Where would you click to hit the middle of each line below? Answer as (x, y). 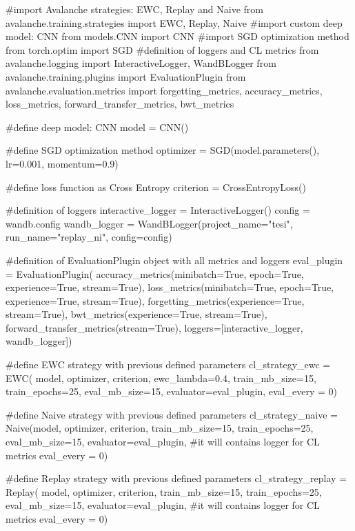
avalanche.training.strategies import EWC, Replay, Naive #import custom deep (174, 22)
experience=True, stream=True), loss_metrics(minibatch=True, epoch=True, (170, 287)
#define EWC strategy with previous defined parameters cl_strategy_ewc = (168, 364)
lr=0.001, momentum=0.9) (62, 163)
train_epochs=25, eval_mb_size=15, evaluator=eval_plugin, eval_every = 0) (171, 391)
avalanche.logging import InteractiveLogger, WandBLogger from (141, 63)
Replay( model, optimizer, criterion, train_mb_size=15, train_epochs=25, (164, 491)
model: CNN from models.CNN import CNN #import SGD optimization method (177, 36)
